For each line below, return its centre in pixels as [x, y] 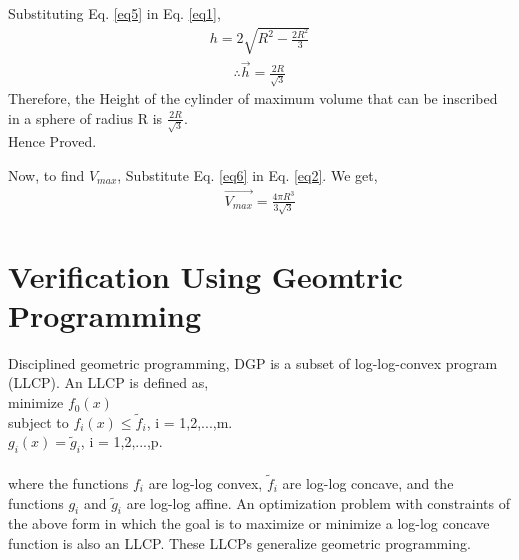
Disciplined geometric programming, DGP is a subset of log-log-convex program [253, 362]
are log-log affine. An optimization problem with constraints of [318, 502]
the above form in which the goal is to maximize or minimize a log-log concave [249, 523]
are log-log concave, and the [368, 483]
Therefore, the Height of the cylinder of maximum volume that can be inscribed [253, 98]
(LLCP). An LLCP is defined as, [108, 382]
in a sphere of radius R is [85, 117]
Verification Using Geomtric [205, 275]
